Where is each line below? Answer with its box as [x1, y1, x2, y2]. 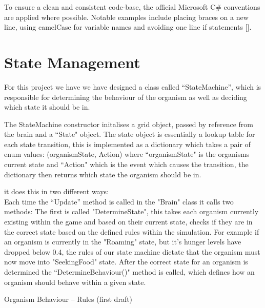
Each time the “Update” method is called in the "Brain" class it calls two [4, 196, 234, 207]
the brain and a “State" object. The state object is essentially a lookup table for [4, 129, 255, 139]
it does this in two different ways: [4, 186, 109, 197]
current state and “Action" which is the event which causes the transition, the [4, 159, 249, 170]
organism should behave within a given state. [4, 276, 146, 287]
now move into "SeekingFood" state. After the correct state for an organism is [4, 256, 248, 267]
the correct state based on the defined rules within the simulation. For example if [4, 226, 259, 237]
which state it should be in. [4, 101, 90, 112]
